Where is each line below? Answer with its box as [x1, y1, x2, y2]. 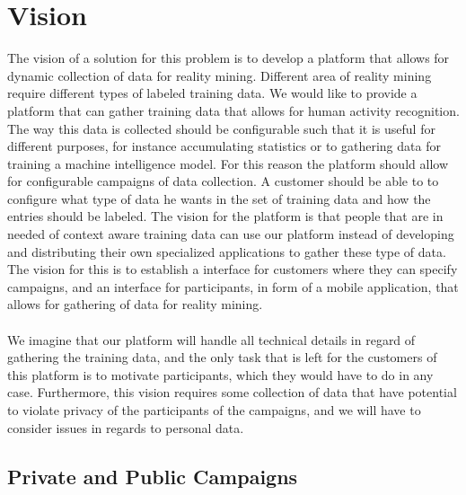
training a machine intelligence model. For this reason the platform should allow [7, 154, 448, 172]
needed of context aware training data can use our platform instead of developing [7, 225, 454, 243]
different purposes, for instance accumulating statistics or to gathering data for [7, 137, 441, 155]
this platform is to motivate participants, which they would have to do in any [7, 365, 434, 384]
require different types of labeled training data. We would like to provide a [7, 84, 418, 102]
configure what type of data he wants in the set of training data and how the [7, 189, 431, 208]
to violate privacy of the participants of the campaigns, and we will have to [7, 401, 421, 419]
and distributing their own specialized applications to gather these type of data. [7, 242, 446, 261]
